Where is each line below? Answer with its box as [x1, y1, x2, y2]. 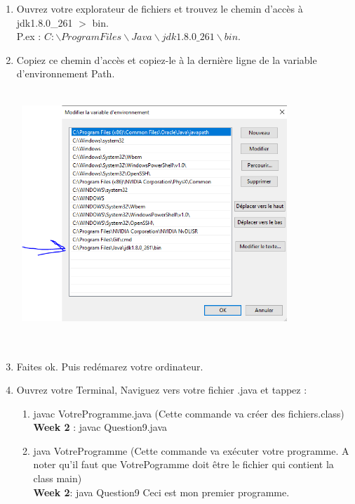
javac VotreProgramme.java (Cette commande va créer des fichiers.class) [33, 406, 344, 420]
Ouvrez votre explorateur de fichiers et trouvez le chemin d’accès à [16, 1, 303, 15]
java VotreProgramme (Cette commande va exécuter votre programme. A [33, 443, 349, 458]
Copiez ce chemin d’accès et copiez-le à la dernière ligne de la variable [16, 52, 317, 67]
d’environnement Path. [16, 66, 115, 81]
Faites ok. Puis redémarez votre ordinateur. [16, 358, 203, 373]
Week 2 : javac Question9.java [33, 420, 168, 434]
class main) [33, 471, 82, 486]
